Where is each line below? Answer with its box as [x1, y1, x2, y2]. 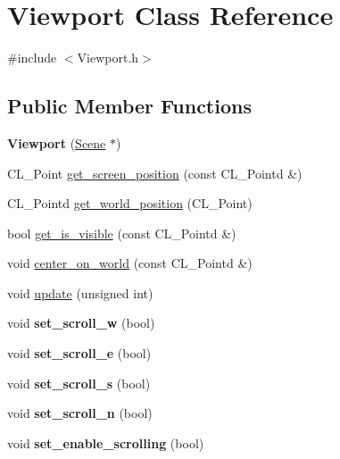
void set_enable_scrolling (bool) [7, 433, 204, 452]
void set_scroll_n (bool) [7, 404, 153, 422]
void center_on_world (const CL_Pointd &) [7, 254, 253, 272]
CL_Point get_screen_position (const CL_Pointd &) [7, 163, 303, 182]
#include [7, 48, 57, 67]
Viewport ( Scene [7, 133, 106, 152]
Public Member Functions [7, 92, 252, 120]
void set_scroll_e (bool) [7, 344, 152, 363]
